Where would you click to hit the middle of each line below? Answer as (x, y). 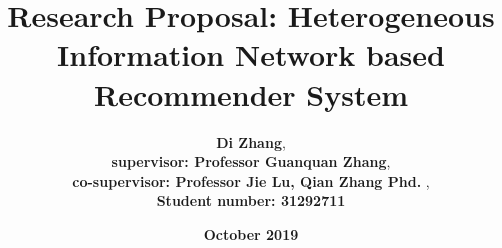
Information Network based (251, 54)
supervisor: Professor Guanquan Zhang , (251, 161)
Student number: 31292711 (251, 200)
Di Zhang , (251, 141)
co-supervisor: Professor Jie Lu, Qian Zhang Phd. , (251, 180)
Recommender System (251, 93)
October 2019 (251, 233)
